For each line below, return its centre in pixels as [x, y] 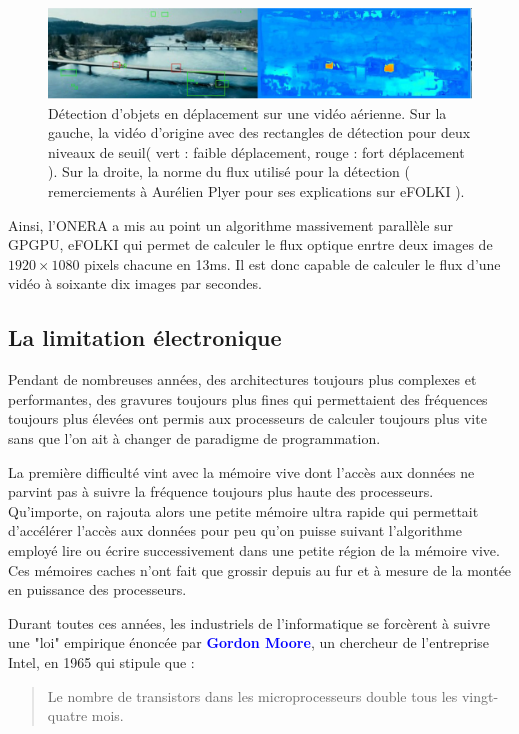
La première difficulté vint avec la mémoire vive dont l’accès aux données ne [241, 471]
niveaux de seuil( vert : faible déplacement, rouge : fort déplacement [256, 151]
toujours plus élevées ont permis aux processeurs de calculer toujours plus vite [247, 418]
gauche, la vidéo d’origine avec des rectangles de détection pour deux [259, 132]
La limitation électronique [145, 337]
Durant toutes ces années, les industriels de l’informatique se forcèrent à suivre [249, 622]
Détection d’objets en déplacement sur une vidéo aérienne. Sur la [247, 112]
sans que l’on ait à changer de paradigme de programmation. [194, 438]
